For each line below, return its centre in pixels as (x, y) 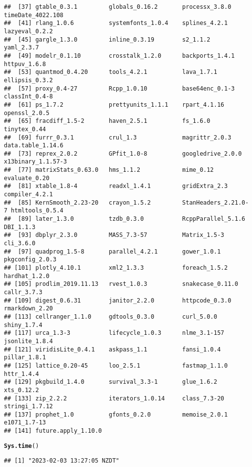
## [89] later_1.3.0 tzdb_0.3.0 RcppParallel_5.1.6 (125, 219)
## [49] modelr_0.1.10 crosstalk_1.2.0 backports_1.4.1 (119, 56)
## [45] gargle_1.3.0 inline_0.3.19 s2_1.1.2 (107, 39)
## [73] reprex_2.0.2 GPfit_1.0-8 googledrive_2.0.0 (123, 153)
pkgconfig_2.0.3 (30, 260)
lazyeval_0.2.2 (29, 31)
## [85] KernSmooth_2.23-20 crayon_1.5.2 (77, 202)
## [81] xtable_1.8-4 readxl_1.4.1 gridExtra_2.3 (116, 186)
